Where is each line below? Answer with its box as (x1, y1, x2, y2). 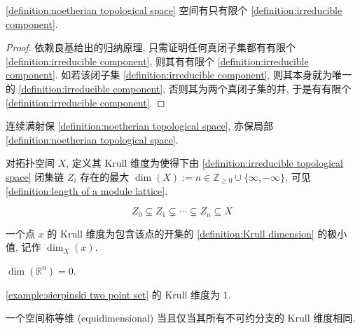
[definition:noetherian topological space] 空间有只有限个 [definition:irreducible (6, 3, 342, 17)
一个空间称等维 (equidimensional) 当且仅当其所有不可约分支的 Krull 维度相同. (6, 310, 356, 325)
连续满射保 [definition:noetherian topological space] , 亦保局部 (6, 118, 274, 133)
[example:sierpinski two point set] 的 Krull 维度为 (6, 287, 220, 301)
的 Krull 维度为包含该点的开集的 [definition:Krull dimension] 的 (47, 226, 328, 240)
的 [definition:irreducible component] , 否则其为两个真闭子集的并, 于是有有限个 (6, 81, 352, 95)
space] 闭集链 (6, 169, 64, 184)
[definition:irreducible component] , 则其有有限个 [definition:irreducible (6, 53, 309, 68)
